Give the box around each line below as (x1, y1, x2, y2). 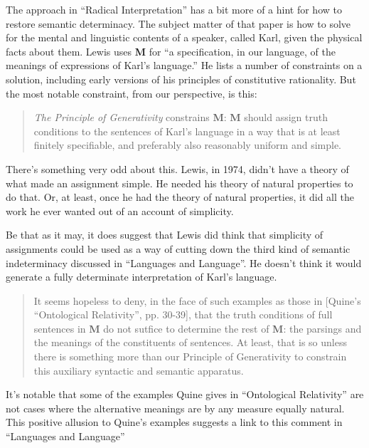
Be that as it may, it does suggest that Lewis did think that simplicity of (6, 227, 323, 242)
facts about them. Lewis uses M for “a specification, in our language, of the (6, 43, 336, 58)
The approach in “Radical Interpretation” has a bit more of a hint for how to (6, 2, 342, 16)
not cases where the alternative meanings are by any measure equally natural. (6, 400, 345, 415)
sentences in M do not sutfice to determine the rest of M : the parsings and (33, 321, 362, 335)
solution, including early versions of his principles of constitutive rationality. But (6, 71, 356, 86)
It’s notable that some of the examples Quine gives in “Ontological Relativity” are (6, 387, 364, 402)
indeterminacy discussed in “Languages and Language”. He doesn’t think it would (6, 255, 362, 270)
